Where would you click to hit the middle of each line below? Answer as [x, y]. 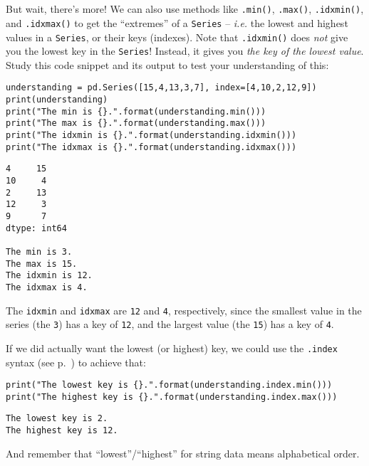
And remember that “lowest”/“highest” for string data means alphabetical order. [183, 453]
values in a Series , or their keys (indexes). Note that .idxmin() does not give [177, 37]
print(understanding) [57, 100]
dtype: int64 [36, 228]
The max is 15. [42, 264]
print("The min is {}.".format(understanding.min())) [136, 111]
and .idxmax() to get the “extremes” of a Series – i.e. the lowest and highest [177, 22]
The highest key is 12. [62, 431]
